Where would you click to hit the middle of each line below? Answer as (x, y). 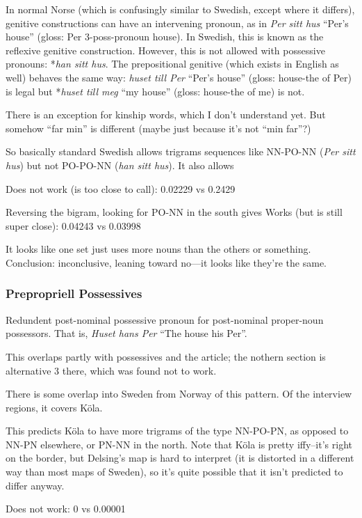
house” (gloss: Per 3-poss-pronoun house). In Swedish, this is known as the (165, 37)
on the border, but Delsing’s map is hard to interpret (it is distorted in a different (180, 458)
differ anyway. (35, 485)
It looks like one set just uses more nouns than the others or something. (158, 249)
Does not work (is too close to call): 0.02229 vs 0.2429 (121, 188)
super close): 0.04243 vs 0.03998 (73, 225)
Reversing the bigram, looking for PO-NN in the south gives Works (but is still (174, 212)
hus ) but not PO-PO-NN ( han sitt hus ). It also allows (120, 165)
